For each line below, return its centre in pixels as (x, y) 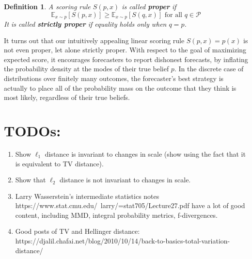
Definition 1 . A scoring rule (47, 6)
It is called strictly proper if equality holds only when (85, 24)
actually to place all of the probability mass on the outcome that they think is (120, 88)
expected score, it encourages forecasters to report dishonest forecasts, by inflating (126, 59)
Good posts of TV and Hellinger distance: (78, 231)
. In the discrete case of (209, 69)
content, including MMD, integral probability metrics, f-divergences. (116, 215)
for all (173, 15)
